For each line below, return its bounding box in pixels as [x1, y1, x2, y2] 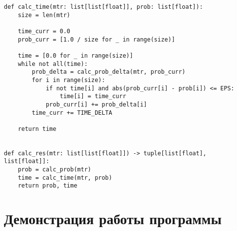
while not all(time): [18, 60, 88, 67]
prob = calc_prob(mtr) [18, 166, 91, 173]
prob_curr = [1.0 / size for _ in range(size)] [18, 36, 175, 43]
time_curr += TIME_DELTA [32, 109, 112, 116]
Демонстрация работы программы [4, 209, 222, 229]
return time [18, 125, 57, 132]
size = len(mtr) [18, 11, 71, 19]
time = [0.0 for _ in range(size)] [18, 52, 133, 59]
